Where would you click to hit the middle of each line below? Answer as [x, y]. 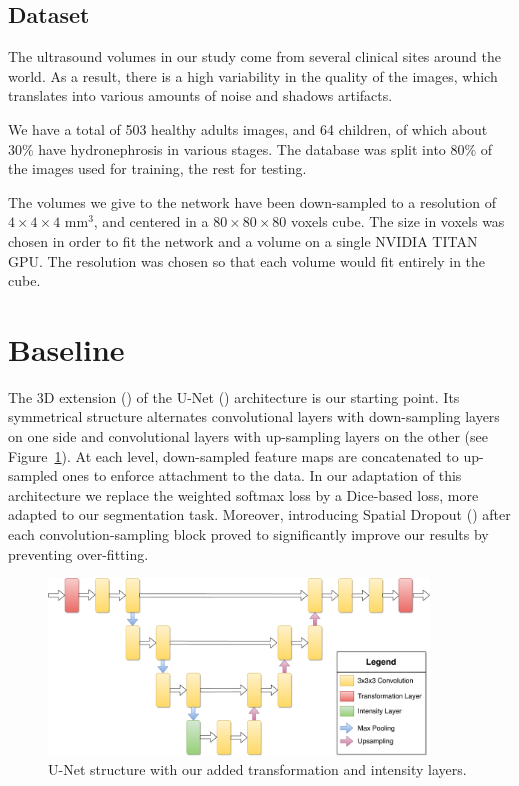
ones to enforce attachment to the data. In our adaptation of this [262, 475]
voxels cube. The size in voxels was [398, 221]
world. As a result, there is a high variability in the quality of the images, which [253, 75]
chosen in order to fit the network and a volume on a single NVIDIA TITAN [243, 240]
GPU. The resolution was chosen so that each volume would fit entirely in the [247, 260]
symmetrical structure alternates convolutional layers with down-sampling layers [254, 416]
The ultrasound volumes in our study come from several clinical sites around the [254, 56]
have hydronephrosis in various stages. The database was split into [242, 148]
